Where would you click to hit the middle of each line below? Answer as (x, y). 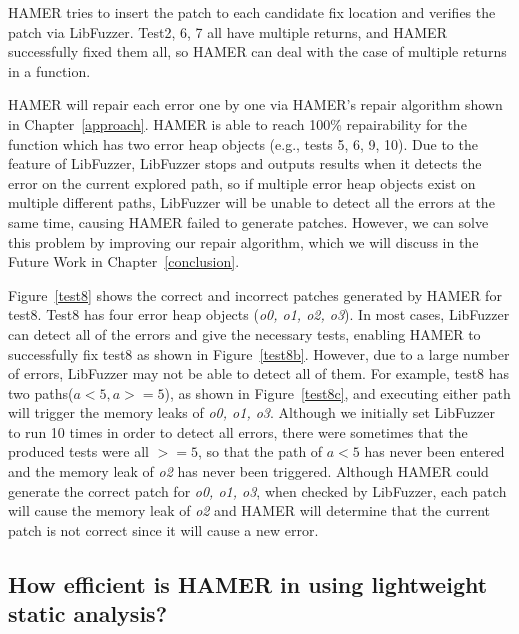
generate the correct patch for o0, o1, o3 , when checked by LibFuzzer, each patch (257, 490)
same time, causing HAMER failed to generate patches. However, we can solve (248, 221)
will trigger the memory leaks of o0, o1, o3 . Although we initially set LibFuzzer (251, 412)
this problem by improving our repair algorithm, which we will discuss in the (243, 241)
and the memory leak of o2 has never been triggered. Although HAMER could (248, 471)
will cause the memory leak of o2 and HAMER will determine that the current (249, 510)
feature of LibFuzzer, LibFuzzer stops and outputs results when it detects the (245, 163)
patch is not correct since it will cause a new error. (163, 529)
